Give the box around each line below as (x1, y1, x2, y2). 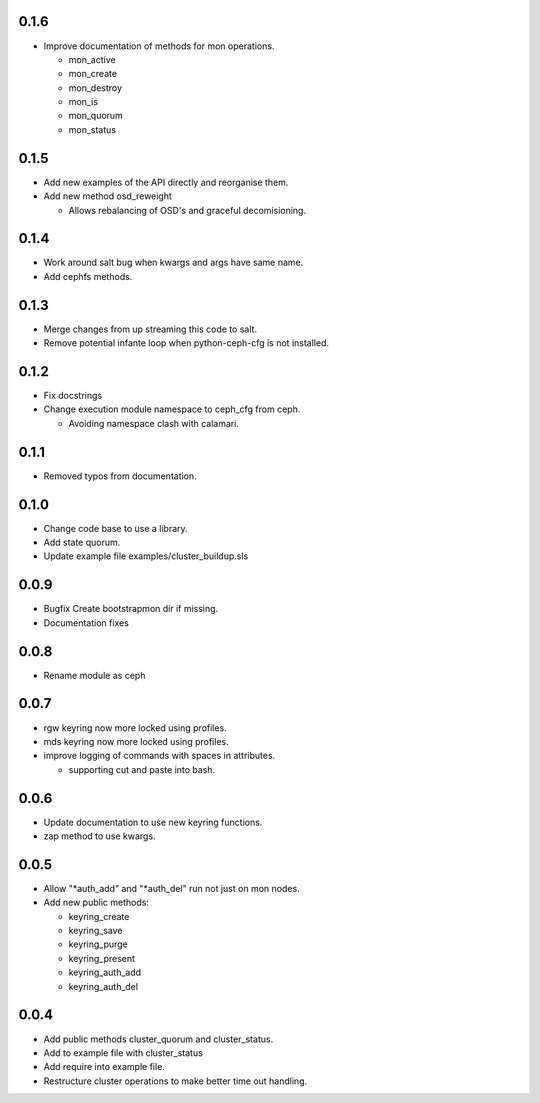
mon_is (68, 96, 99, 108)
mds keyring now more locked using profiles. (43, 735, 229, 747)
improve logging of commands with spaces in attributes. (43, 750, 276, 762)
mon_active (68, 53, 116, 65)
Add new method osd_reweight (43, 190, 172, 202)
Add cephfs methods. (43, 270, 133, 282)
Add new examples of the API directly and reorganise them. (43, 176, 289, 188)
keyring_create (68, 910, 130, 922)
